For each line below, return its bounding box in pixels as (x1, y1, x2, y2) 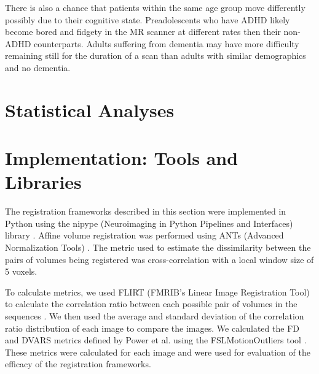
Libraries (5, 169, 82, 194)
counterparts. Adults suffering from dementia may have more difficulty (34, 37, 299, 50)
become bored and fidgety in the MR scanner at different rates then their (5, 25, 281, 38)
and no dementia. (5, 61, 71, 74)
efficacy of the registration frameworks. (5, 357, 151, 370)
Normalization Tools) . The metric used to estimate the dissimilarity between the (5, 241, 311, 254)
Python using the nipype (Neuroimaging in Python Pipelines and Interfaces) (5, 216, 293, 229)
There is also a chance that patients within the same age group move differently (5, 1, 305, 13)
